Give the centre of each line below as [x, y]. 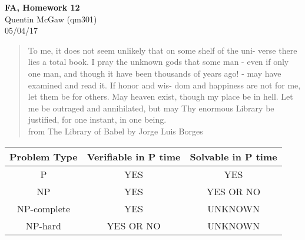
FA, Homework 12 [42, 7]
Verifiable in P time [134, 156]
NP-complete [44, 208]
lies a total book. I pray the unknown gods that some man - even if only [158, 62]
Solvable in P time [233, 156]
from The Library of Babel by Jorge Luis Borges [115, 131]
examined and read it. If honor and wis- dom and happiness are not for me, [164, 85]
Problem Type [44, 156]
